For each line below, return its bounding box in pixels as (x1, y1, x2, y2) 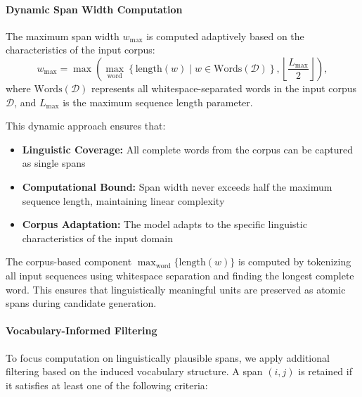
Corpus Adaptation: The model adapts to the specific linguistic (22, 217, 307, 232)
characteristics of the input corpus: (6, 42, 155, 57)
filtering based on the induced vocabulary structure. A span (6, 364, 263, 379)
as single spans (22, 156, 86, 170)
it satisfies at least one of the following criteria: (6, 377, 208, 392)
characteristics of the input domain (22, 230, 173, 245)
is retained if (298, 364, 352, 379)
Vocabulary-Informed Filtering (6, 323, 157, 338)
